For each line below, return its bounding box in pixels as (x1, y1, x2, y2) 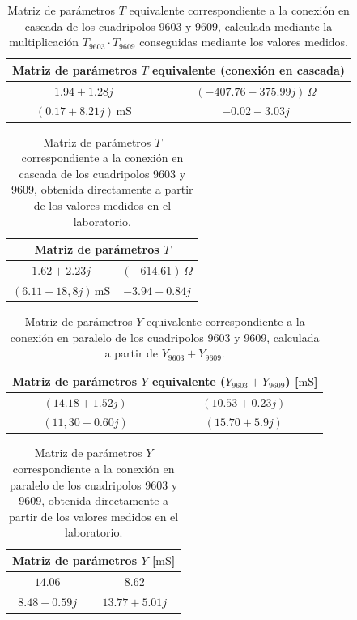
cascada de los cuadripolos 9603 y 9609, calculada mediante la (24, 17, 333, 34)
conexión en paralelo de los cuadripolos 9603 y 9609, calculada (10, 328, 320, 345)
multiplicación (9, 33, 79, 50)
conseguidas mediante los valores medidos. (139, 33, 348, 50)
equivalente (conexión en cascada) (151, 61, 346, 78)
